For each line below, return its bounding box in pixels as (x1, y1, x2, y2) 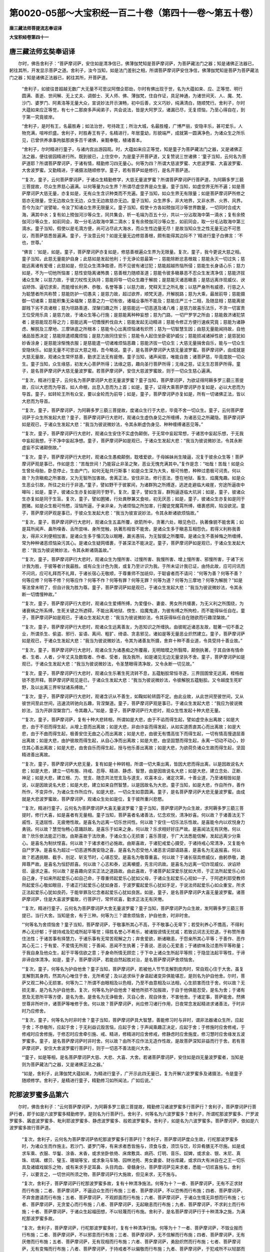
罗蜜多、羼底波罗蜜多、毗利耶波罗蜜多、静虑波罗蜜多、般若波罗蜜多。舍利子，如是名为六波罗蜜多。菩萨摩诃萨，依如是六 (9, 1118, 259, 1124)
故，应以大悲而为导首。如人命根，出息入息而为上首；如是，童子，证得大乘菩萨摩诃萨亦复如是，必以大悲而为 (21, 384, 245, 390)
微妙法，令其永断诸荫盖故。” (54, 547, 111, 553)
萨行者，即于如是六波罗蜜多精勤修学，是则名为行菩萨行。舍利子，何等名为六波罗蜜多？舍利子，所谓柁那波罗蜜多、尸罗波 (9, 1111, 259, 1117)
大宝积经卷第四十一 (9, 34, 49, 40)
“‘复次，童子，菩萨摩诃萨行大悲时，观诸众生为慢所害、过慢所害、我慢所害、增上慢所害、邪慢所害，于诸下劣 (21, 556, 244, 562)
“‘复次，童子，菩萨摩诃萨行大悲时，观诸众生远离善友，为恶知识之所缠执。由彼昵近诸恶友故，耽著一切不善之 (21, 623, 244, 630)
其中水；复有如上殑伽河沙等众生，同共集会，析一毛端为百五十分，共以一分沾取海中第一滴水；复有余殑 (34, 211, 245, 217)
